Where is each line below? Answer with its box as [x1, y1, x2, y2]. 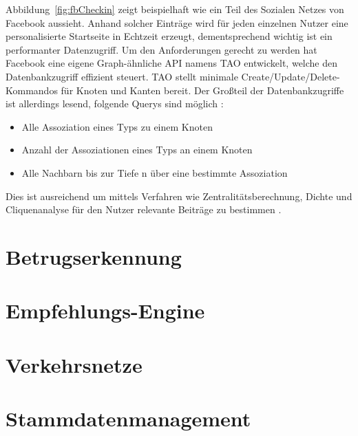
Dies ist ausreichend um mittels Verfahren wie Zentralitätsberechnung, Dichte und [6, 188, 352, 203]
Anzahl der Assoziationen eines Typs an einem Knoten [21, 142, 253, 157]
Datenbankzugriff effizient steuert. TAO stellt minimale [6, 69, 238, 83]
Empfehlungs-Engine [6, 296, 205, 325]
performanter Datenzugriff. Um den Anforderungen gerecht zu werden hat [6, 42, 317, 56]
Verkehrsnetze [6, 350, 143, 378]
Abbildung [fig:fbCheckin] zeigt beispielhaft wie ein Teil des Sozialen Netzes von [6, 2, 344, 16]
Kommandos [6, 83, 58, 97]
